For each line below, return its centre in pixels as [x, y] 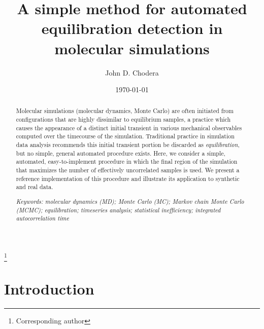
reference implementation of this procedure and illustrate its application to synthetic [128, 178]
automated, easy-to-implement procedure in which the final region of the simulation [127, 161]
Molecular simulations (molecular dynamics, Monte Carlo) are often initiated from [125, 111]
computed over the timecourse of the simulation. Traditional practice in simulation [125, 136]
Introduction [49, 289]
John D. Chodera [132, 72]
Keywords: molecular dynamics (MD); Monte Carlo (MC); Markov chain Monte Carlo [130, 201]
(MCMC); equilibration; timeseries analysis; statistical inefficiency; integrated [118, 210]
